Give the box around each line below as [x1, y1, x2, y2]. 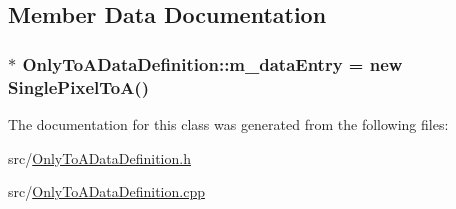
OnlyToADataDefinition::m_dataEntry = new [22, 51, 403, 76]
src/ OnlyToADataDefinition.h [8, 147, 191, 168]
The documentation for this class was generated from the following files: [8, 113, 449, 134]
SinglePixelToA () [8, 74, 149, 99]
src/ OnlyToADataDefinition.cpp [8, 181, 205, 202]
